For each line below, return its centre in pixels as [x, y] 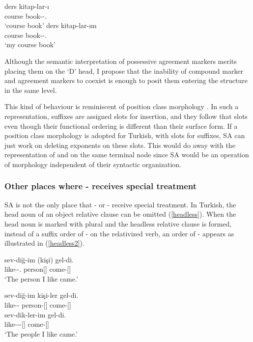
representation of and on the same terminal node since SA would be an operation [127, 155]
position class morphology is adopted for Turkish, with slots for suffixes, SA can [125, 135]
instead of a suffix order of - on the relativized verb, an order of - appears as [119, 233]
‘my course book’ [30, 44]
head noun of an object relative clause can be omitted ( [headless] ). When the [120, 214]
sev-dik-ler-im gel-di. [35, 314]
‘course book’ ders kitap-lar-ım [51, 25]
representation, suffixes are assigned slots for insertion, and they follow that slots [126, 116]
